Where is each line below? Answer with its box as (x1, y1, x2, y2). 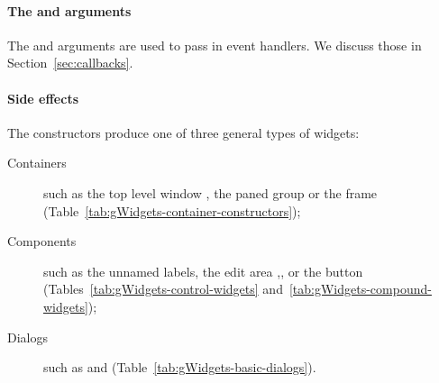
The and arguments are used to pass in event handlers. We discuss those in (7, 35, 422, 54)
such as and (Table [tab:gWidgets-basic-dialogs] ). (43, 358, 316, 377)
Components (7, 232, 77, 251)
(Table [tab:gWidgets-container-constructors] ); (43, 201, 301, 220)
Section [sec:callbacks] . (7, 53, 133, 72)
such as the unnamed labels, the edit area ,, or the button (43, 261, 363, 280)
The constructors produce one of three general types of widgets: (7, 123, 360, 141)
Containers (7, 153, 67, 172)
